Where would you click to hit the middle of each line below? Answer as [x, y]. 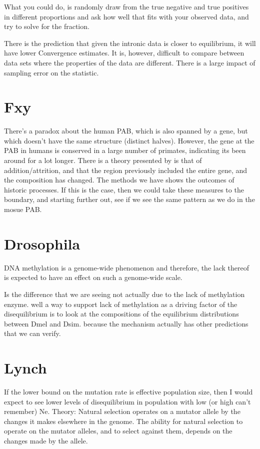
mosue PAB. [23, 209]
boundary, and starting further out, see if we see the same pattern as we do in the [129, 199]
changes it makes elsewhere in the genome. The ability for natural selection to [123, 421]
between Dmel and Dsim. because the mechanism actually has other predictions [126, 323]
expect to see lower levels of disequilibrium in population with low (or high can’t [127, 401]
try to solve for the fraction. [47, 26]
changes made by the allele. [46, 440]
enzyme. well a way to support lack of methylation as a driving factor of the [121, 304]
